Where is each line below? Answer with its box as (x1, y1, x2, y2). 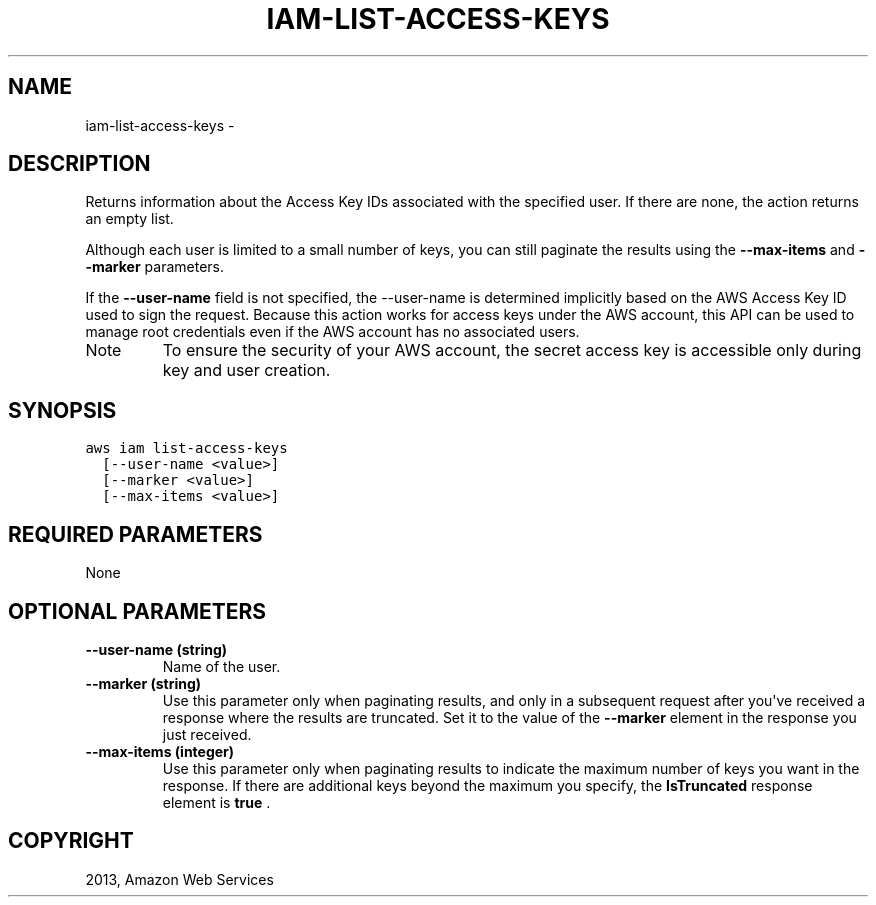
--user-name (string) (85, 640, 228, 658)
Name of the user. (162, 657, 281, 675)
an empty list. (85, 210, 174, 228)
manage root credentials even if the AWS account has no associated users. (85, 323, 580, 341)
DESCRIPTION (8, 151, 151, 177)
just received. (162, 725, 252, 743)
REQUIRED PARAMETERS (8, 521, 263, 547)
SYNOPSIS (8, 397, 117, 423)
